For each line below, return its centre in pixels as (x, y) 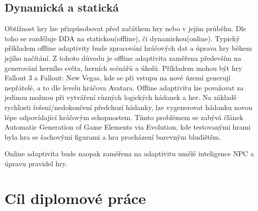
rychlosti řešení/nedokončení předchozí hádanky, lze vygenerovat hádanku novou (128, 107)
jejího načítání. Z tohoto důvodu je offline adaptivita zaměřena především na (123, 58)
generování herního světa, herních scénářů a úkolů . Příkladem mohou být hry (123, 68)
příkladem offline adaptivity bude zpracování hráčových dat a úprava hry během (128, 48)
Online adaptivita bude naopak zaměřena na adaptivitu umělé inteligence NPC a (130, 153)
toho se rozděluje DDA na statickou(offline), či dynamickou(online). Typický (122, 38)
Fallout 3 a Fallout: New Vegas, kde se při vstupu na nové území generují (118, 78)
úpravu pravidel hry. (36, 163)
